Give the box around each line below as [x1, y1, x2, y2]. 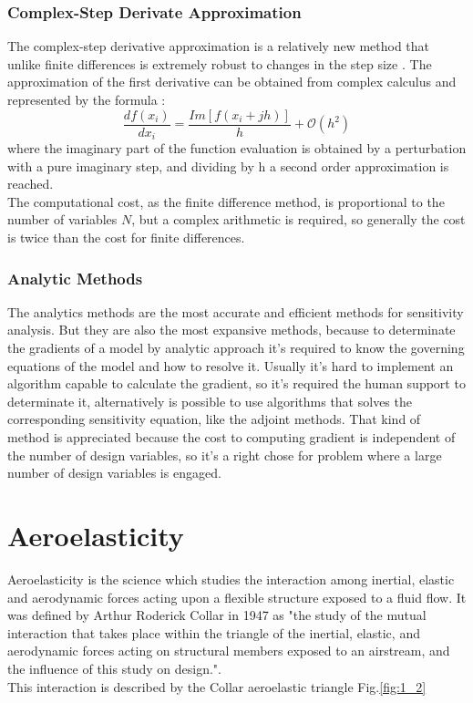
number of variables [7, 210, 118, 229]
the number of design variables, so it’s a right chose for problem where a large [7, 445, 442, 464]
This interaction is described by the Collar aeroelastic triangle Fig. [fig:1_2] [7, 677, 427, 696]
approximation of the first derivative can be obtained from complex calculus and [7, 72, 457, 91]
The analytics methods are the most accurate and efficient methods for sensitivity [7, 302, 464, 321]
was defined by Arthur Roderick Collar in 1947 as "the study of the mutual [7, 605, 427, 625]
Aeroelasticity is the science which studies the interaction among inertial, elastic [7, 569, 455, 588]
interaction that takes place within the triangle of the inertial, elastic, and [7, 623, 420, 642]
